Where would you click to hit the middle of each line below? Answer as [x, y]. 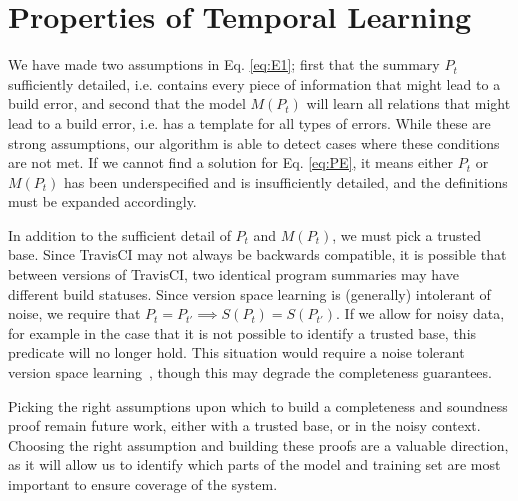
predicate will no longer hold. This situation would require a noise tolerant [236, 352]
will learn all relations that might [408, 103]
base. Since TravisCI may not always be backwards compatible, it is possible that [257, 254]
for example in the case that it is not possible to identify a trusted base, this [242, 332]
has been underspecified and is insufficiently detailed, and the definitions [286, 181]
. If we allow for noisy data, [420, 313]
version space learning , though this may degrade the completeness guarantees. [250, 372]
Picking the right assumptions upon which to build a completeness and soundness [258, 405]
